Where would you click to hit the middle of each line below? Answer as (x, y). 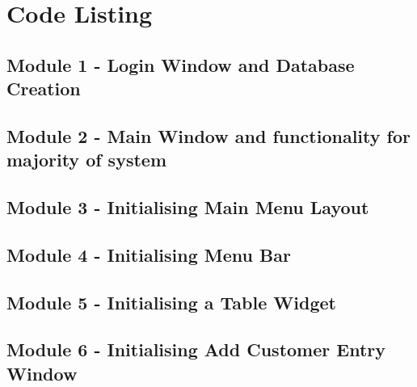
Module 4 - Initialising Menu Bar (149, 254)
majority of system (87, 160)
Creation (44, 88)
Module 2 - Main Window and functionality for (208, 135)
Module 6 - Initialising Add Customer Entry (196, 349)
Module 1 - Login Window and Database (181, 64)
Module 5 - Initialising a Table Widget (171, 302)
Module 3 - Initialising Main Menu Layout (188, 207)
